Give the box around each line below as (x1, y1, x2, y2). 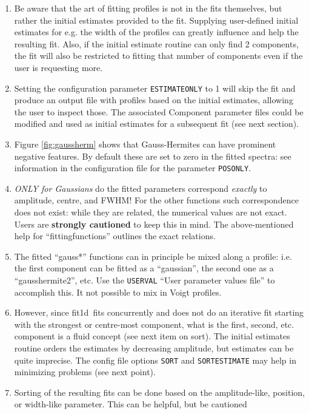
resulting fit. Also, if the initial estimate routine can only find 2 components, (14, 37, 299, 50)
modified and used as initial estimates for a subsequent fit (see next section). (14, 117, 299, 130)
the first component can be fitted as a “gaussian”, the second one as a (14, 262, 274, 274)
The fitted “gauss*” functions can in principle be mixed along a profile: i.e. (14, 249, 292, 262)
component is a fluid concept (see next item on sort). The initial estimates (14, 330, 290, 342)
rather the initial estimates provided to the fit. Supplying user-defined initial (14, 13, 299, 26)
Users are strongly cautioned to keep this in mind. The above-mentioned (14, 217, 294, 230)
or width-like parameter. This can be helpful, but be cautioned (14, 398, 247, 410)
